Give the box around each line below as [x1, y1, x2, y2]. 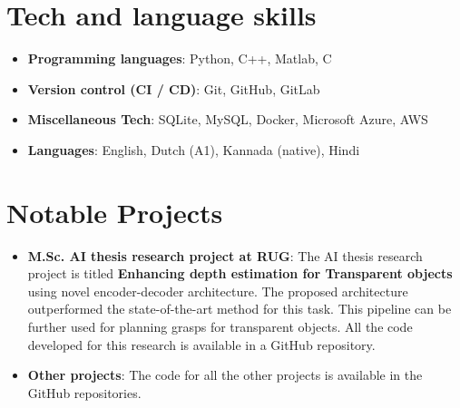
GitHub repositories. [27, 383, 142, 402]
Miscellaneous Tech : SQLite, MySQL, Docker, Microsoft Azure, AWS [27, 110, 428, 129]
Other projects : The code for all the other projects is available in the [27, 365, 423, 384]
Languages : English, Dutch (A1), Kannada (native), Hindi [27, 140, 360, 159]
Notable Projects [6, 193, 223, 230]
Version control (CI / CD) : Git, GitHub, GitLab [27, 79, 320, 98]
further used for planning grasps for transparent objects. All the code [27, 317, 413, 335]
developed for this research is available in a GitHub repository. [27, 335, 376, 354]
